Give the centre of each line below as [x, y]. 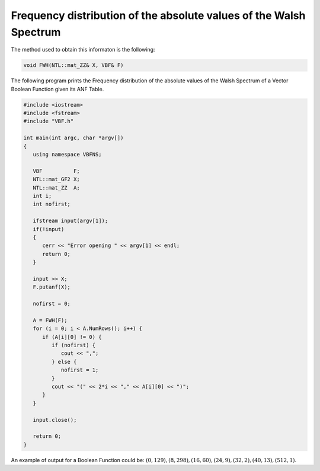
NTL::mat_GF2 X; [56, 180]
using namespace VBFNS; [67, 155]
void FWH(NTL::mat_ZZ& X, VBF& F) [73, 65]
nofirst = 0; [52, 304]
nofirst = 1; [80, 370]
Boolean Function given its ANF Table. [57, 89]
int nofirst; [52, 204]
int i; [42, 196]
